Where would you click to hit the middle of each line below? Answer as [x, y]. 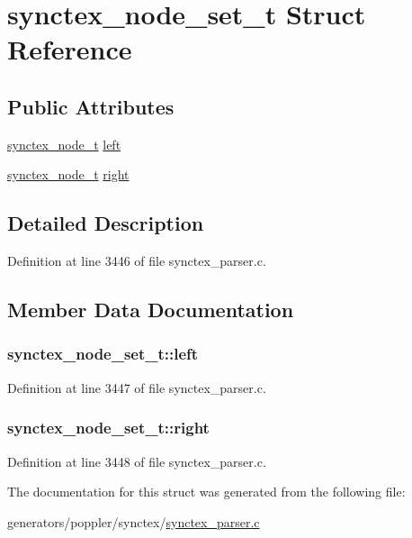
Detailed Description [106, 223]
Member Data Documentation [151, 310]
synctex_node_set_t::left [103, 354]
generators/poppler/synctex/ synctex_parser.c [134, 521]
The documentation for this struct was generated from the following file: [206, 492]
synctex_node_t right [68, 174]
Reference [70, 49]
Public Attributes [91, 106]
